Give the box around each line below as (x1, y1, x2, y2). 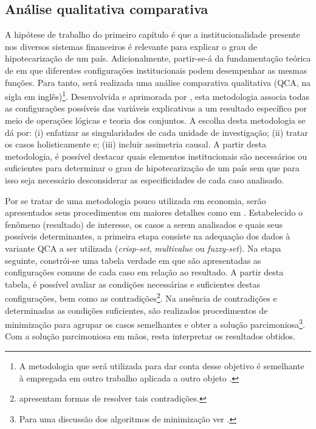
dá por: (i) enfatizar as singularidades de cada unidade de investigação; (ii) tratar (5, 126, 308, 138)
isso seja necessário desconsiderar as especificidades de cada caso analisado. (5, 173, 284, 186)
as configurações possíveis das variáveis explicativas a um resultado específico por (5, 102, 307, 115)
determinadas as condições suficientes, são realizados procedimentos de (5, 303, 268, 316)
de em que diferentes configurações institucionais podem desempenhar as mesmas (5, 63, 307, 76)
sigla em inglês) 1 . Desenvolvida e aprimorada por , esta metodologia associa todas (5, 88, 309, 102)
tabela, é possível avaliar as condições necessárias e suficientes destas (5, 277, 261, 290)
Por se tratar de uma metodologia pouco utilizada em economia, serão (5, 194, 266, 207)
